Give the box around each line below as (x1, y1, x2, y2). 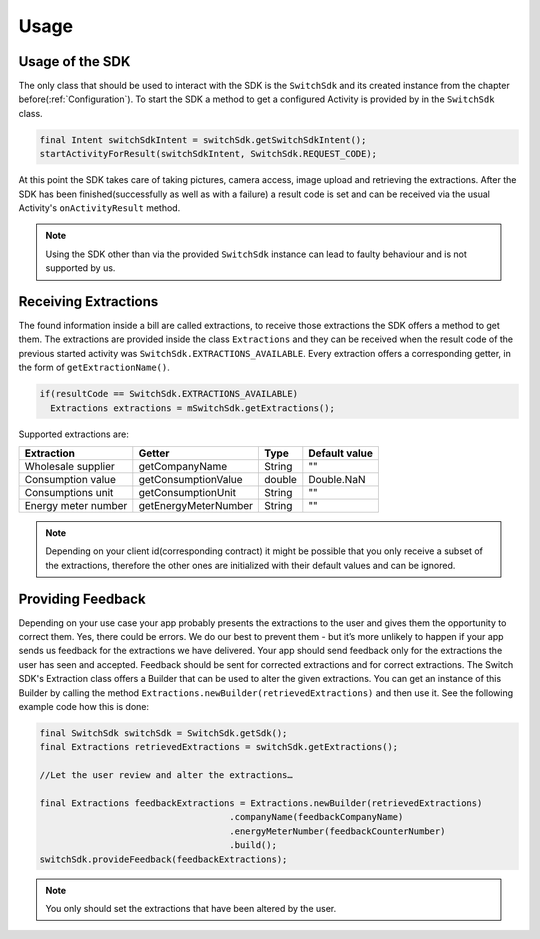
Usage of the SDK (18, 53, 131, 70)
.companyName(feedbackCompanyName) (229, 811, 404, 823)
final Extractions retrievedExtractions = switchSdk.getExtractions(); (39, 741, 399, 753)
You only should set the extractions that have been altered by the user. (45, 902, 337, 914)
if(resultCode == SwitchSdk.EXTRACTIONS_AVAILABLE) (39, 388, 299, 400)
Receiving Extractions (18, 293, 159, 310)
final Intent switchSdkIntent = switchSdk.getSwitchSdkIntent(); (39, 134, 367, 145)
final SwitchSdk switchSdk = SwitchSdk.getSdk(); (39, 728, 288, 739)
